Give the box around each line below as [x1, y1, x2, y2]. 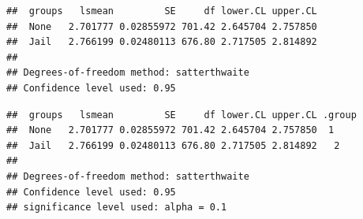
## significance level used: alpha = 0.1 [6, 202, 227, 213]
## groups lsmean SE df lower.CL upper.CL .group [6, 109, 357, 121]
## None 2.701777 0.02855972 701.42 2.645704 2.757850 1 [6, 124, 335, 136]
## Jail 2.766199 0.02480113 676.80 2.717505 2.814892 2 [6, 139, 340, 151]
